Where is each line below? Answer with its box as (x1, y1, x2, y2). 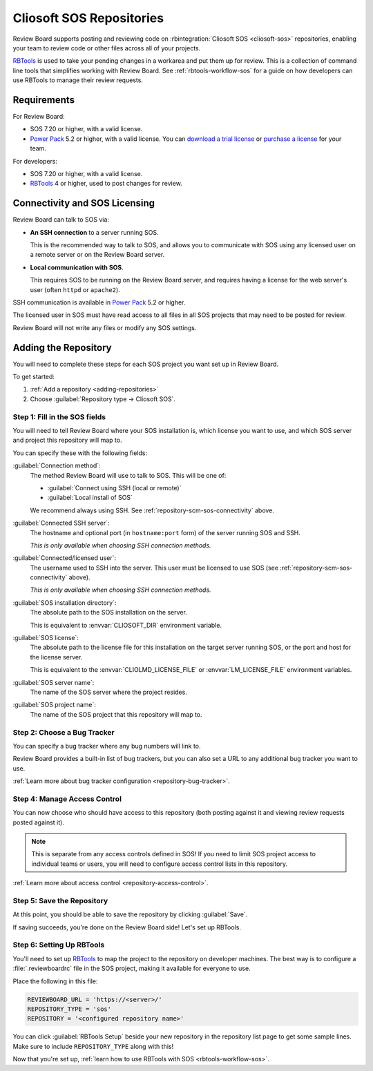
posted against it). (12, 818, 65, 827)
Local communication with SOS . (30, 263, 124, 271)
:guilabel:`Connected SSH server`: (12, 519, 110, 528)
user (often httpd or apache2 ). (30, 285, 120, 293)
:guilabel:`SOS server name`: (12, 678, 95, 686)
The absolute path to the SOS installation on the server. (30, 608, 188, 617)
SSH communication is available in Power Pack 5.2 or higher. (12, 298, 186, 307)
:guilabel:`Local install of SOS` (47, 494, 133, 502)
